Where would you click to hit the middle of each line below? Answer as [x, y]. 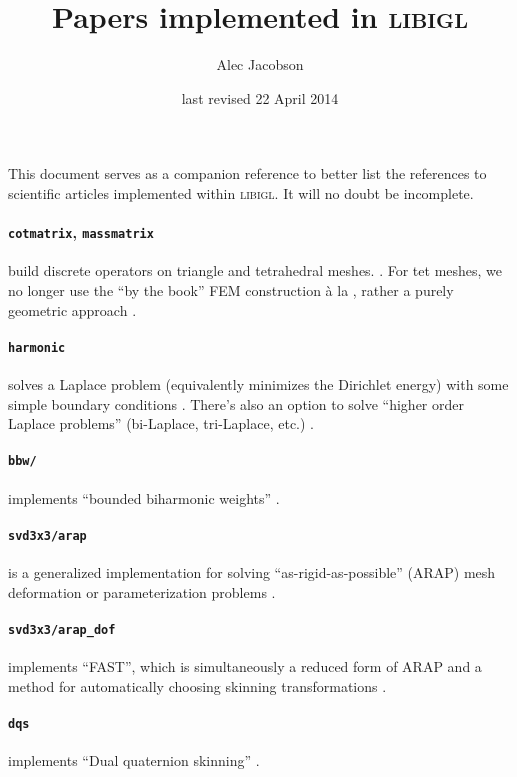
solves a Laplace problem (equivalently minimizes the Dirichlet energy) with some [258, 384]
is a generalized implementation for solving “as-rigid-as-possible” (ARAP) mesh [252, 572]
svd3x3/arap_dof [62, 629]
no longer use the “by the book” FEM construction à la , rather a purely [231, 289]
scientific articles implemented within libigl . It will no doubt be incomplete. [241, 192]
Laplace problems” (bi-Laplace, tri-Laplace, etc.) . [161, 423]
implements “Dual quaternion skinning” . [134, 760]
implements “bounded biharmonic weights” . [144, 497]
